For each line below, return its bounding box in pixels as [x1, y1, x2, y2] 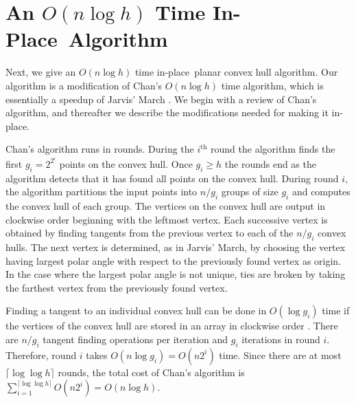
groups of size [221, 184, 278, 199]
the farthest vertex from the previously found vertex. [5, 280, 228, 294]
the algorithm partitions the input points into [5, 184, 198, 199]
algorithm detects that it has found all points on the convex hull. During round [5, 171, 339, 185]
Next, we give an [5, 65, 76, 79]
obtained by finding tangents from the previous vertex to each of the [5, 226, 294, 240]
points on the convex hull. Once [59, 156, 193, 171]
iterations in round [241, 332, 320, 347]
